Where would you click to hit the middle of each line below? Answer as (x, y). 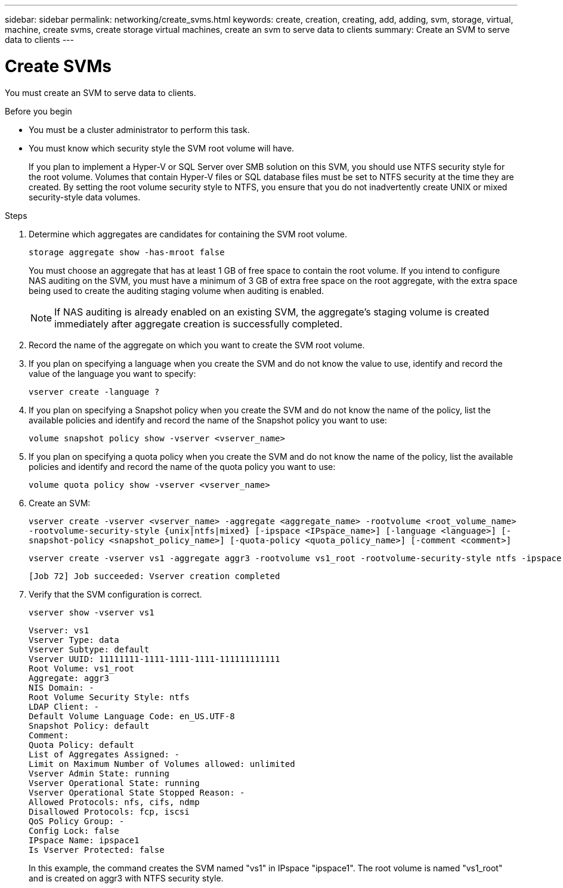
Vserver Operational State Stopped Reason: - (137, 792)
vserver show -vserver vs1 (92, 612)
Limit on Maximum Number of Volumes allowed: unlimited (162, 764)
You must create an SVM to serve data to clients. (100, 92)
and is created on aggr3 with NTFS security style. (126, 878)
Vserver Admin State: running (99, 773)
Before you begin (38, 111)
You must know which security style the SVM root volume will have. (162, 148)
